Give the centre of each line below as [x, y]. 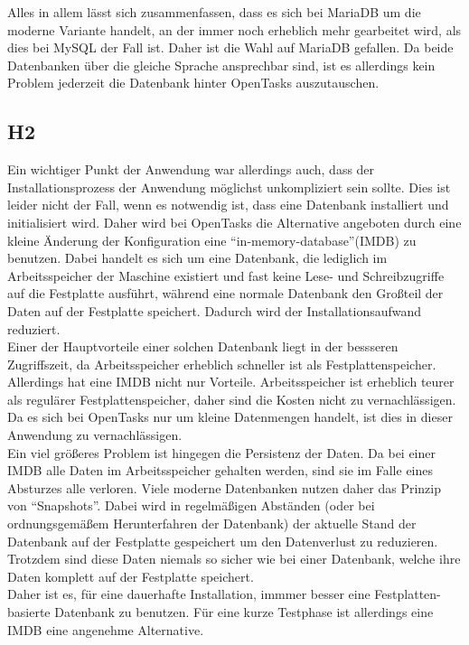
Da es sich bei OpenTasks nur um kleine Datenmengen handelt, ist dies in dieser [230, 417]
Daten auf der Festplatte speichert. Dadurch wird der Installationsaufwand [215, 310]
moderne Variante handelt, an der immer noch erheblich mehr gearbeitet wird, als [234, 29]
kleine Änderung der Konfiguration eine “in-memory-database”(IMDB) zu [212, 240]
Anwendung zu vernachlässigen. [95, 435]
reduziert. [34, 328]
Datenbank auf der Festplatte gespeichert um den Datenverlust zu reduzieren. [223, 541]
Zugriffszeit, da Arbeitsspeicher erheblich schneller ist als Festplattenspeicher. [222, 364]
